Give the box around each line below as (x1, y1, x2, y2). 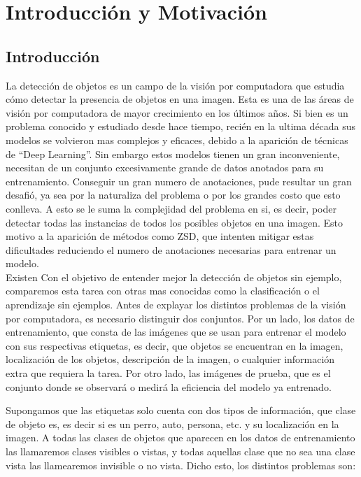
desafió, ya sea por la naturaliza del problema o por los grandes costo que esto (6, 187, 341, 202)
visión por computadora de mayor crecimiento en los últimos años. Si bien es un (6, 105, 348, 120)
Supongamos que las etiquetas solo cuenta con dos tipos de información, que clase (6, 403, 356, 418)
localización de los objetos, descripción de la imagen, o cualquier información (6, 352, 335, 366)
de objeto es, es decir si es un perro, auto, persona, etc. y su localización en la (6, 416, 339, 431)
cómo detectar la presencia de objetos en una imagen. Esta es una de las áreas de (6, 92, 354, 106)
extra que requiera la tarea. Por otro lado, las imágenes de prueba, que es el (6, 366, 331, 380)
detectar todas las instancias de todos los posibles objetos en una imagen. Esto (6, 215, 344, 229)
